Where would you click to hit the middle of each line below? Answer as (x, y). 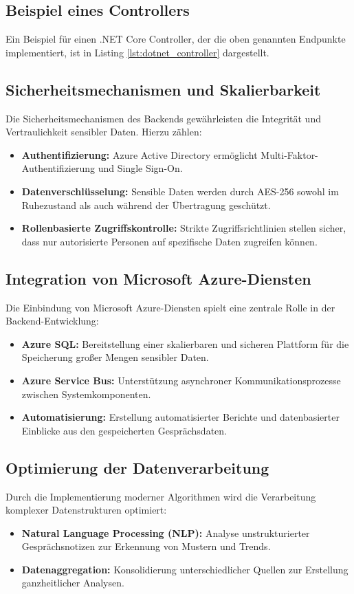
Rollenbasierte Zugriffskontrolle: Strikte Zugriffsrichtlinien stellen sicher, (184, 228)
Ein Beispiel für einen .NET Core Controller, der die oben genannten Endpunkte (176, 39)
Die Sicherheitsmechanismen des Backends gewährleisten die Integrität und (163, 118)
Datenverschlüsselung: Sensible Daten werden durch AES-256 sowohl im (180, 191)
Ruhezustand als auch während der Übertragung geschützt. (146, 205)
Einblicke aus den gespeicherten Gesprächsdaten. (124, 430)
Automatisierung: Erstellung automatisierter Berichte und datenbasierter (180, 417)
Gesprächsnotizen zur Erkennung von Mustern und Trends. (146, 546)
